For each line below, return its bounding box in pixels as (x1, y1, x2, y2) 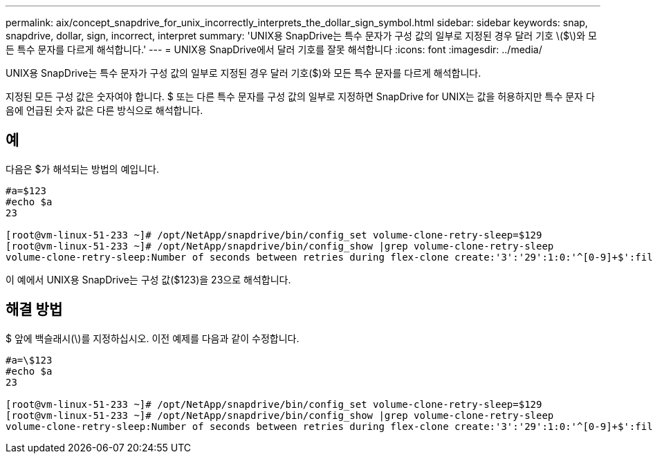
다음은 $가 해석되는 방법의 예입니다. (6, 162, 159, 175)
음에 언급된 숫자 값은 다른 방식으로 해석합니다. (6, 104, 203, 116)
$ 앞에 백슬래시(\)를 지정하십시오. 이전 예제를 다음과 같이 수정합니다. (6, 332, 300, 344)
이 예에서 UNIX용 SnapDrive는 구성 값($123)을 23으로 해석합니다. (6, 273, 291, 285)
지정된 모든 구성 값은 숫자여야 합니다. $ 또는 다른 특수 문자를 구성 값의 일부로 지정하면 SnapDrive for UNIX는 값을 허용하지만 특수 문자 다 (6, 91, 595, 102)
